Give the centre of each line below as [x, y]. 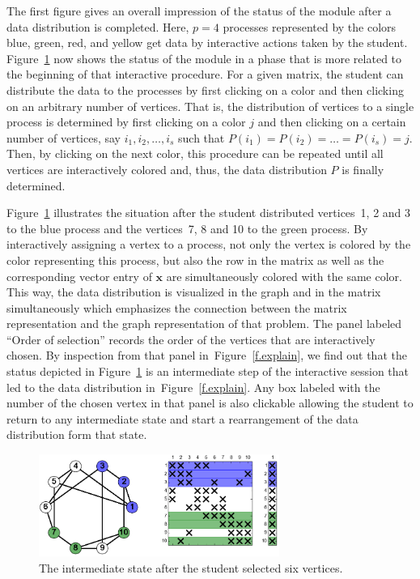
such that [202, 137]
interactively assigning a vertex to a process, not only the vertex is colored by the [209, 244]
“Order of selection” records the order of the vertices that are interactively [191, 339]
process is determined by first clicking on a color [126, 122]
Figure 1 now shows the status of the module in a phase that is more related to [204, 58]
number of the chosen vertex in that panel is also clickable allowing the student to [210, 403]
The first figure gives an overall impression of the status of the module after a [199, 11]
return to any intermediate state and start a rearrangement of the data [182, 418]
